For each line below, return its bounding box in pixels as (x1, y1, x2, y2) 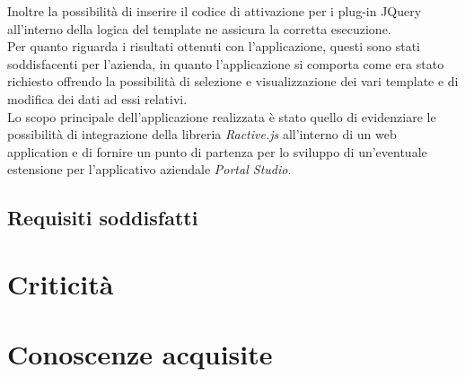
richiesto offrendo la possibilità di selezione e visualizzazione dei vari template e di (7, 72, 459, 91)
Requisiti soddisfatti (7, 204, 198, 232)
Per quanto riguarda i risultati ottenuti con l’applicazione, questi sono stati (7, 37, 420, 56)
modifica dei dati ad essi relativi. (7, 89, 188, 108)
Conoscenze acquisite (7, 336, 273, 373)
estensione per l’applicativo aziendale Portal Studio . (7, 160, 292, 179)
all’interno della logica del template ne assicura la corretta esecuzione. (7, 19, 391, 38)
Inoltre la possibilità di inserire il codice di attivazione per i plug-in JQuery (7, 2, 422, 20)
